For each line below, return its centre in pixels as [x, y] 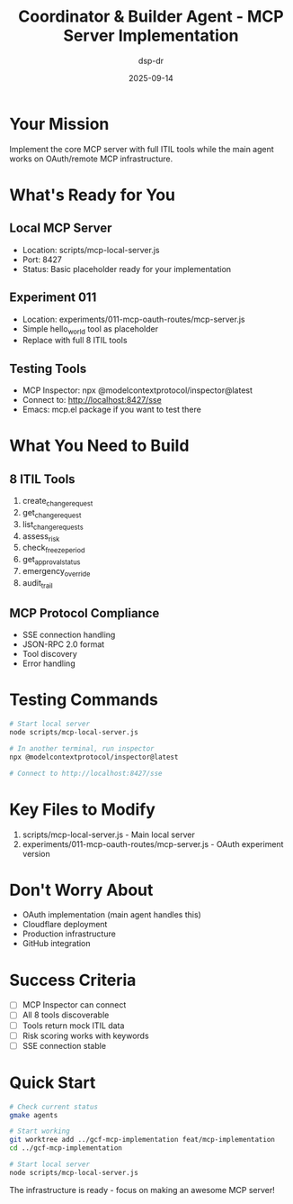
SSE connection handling [69, 635]
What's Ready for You [93, 195]
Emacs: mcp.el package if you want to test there [112, 410]
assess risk [41, 537]
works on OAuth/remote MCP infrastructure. [91, 159]
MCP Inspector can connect [74, 1005]
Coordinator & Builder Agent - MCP [151, 17]
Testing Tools [48, 368]
